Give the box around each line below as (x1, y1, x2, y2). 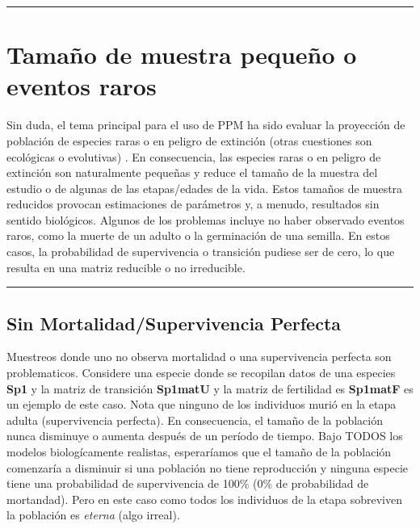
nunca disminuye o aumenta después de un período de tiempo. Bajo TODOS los (6, 427, 403, 444)
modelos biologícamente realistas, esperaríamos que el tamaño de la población (6, 443, 392, 460)
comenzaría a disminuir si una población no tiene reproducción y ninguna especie (6, 459, 409, 476)
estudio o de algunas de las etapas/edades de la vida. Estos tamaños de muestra (6, 179, 403, 196)
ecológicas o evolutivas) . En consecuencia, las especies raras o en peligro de (6, 148, 381, 165)
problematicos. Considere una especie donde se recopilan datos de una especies (6, 364, 396, 381)
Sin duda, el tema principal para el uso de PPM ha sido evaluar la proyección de (6, 116, 405, 133)
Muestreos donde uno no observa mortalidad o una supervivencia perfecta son (6, 348, 392, 365)
